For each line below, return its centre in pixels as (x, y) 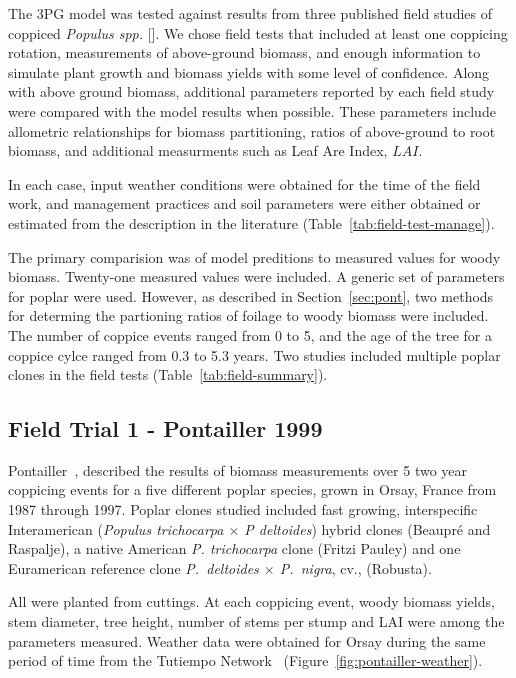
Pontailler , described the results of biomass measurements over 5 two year (238, 469)
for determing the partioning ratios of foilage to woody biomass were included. (248, 315)
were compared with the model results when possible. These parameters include (252, 110)
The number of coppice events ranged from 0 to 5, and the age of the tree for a (250, 334)
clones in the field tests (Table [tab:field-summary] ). (168, 374)
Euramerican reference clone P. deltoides (133, 567)
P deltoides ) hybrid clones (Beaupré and (367, 528)
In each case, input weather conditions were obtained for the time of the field (244, 183)
